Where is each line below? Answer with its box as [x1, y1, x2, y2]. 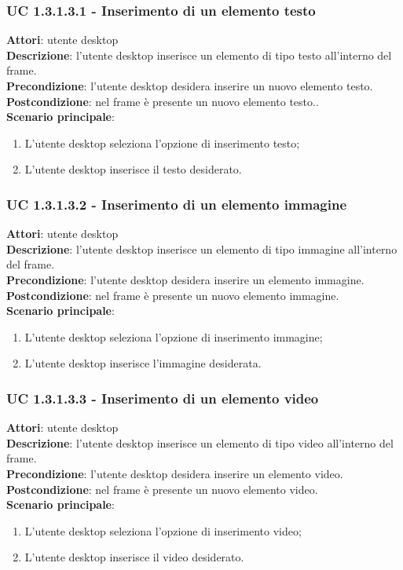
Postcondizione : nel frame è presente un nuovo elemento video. [6, 480, 318, 497]
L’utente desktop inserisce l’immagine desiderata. [24, 355, 262, 371]
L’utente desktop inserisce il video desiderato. [24, 549, 244, 565]
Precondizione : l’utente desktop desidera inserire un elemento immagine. [6, 271, 365, 287]
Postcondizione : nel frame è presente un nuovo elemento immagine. [6, 287, 339, 303]
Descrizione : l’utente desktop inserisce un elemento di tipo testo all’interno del [6, 46, 392, 63]
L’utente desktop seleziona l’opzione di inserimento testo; [24, 134, 300, 151]
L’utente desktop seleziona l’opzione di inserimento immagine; [24, 328, 323, 345]
